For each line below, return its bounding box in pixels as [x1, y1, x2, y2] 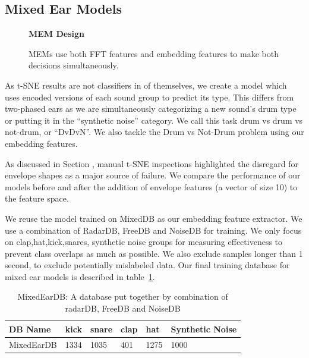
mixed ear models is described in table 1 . [5, 270, 155, 282]
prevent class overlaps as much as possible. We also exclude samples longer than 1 [5, 247, 303, 259]
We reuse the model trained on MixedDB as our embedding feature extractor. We [5, 212, 302, 224]
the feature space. [5, 192, 69, 205]
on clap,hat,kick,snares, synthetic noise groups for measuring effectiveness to [5, 235, 283, 248]
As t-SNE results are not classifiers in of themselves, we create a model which [5, 78, 287, 91]
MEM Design [29, 27, 85, 40]
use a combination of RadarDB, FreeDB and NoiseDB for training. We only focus [5, 224, 302, 236]
